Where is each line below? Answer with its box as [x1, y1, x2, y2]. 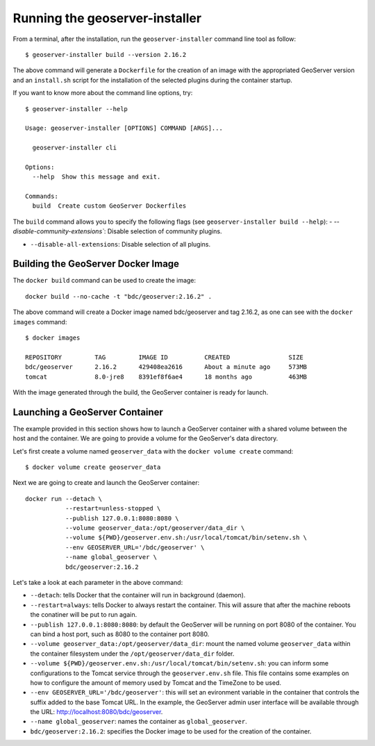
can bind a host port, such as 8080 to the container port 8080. [30, 629, 210, 638]
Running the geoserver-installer [12, 10, 201, 26]
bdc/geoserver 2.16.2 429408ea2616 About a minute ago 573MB [25, 363, 308, 371]
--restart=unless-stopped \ [65, 504, 161, 513]
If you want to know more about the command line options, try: [12, 89, 193, 97]
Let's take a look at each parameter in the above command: [12, 578, 183, 586]
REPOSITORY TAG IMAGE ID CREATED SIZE [25, 353, 303, 361]
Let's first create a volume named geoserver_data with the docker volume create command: [12, 447, 294, 455]
